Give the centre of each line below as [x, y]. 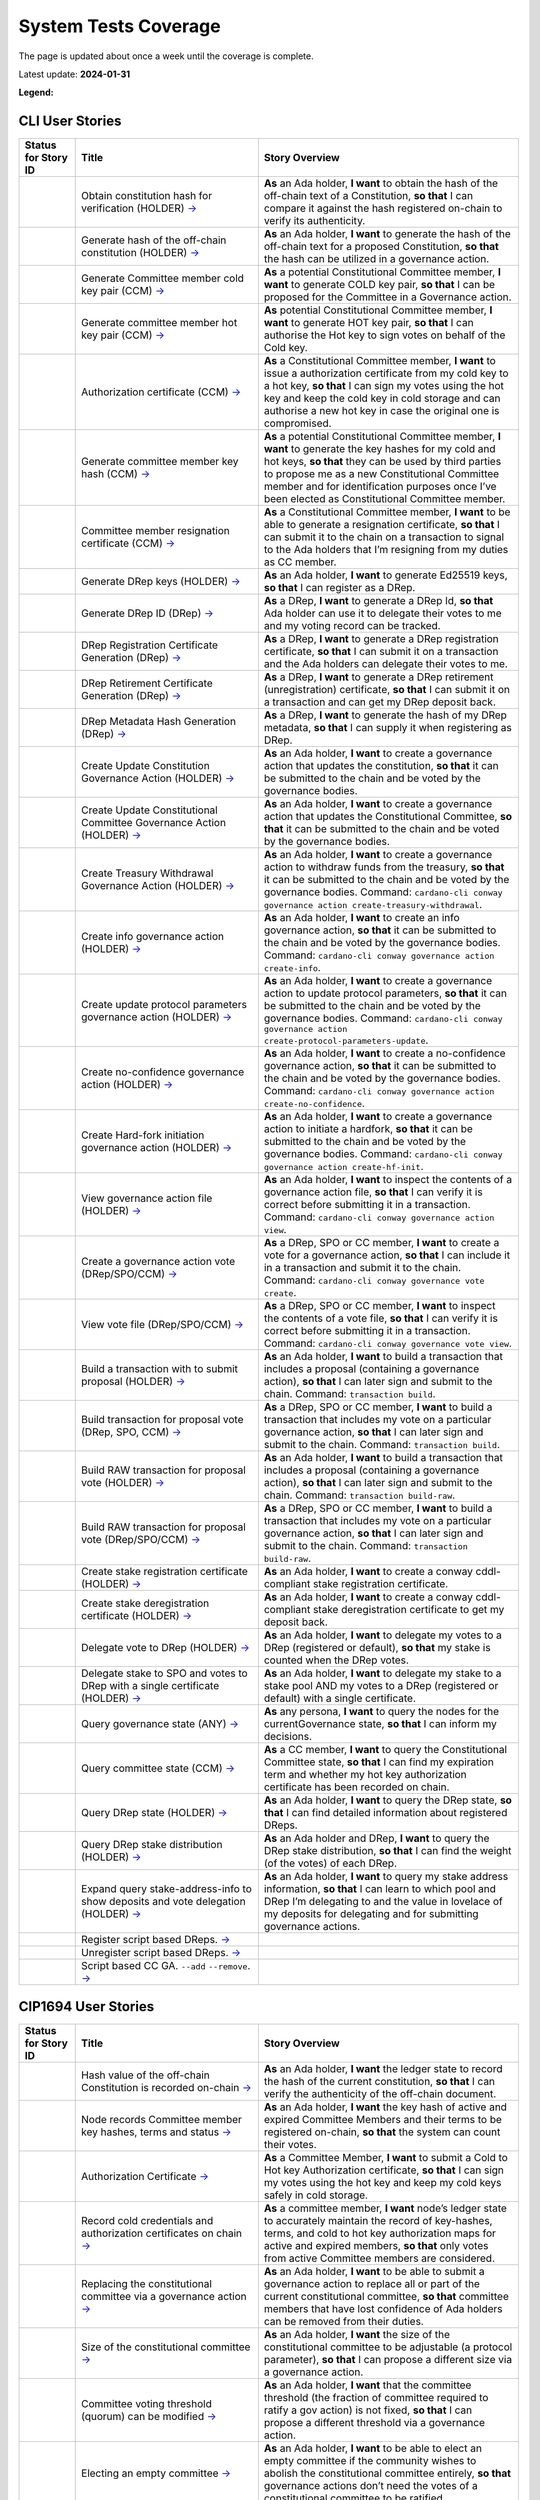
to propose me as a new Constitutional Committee [381, 474]
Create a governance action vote [158, 1262]
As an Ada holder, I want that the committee [367, 2385]
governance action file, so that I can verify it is [373, 1192]
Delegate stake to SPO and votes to [165, 1673]
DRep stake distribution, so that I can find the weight [387, 1851]
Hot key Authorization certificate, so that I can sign [384, 2170]
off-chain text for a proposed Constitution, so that [381, 247]
